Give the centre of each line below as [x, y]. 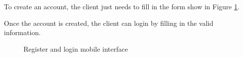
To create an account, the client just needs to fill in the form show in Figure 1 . [122, 6]
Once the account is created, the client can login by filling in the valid [109, 23]
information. [22, 32]
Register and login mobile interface [76, 48]
